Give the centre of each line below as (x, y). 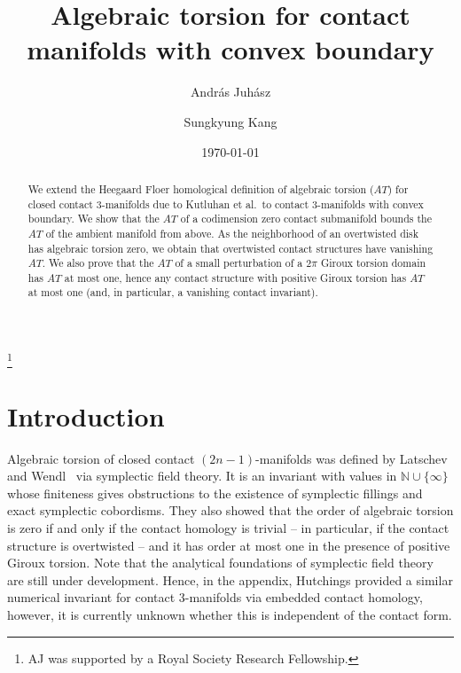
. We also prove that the (98, 263)
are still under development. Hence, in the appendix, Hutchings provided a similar (230, 579)
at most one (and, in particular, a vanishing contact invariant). (173, 292)
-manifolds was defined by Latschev (352, 458)
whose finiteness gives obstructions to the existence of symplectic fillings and (215, 493)
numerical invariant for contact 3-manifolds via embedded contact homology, (215, 597)
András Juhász (230, 92)
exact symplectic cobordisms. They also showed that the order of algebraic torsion (230, 510)
